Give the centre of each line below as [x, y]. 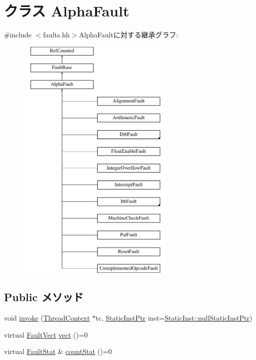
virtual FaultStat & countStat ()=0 [58, 351]
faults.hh [56, 35]
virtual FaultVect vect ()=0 [46, 334]
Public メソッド [44, 297]
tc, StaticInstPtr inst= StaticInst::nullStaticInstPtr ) [174, 318]
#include [18, 35]
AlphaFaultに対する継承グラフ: [128, 35]
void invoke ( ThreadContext [47, 318]
